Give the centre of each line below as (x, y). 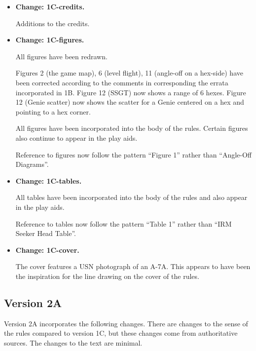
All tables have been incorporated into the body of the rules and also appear (131, 197)
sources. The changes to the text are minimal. (73, 342)
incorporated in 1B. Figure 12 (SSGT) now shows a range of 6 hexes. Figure (131, 92)
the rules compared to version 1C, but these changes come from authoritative (121, 333)
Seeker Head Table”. (46, 233)
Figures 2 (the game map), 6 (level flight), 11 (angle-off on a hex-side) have (129, 73)
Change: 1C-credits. (50, 6)
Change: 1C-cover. (47, 250)
